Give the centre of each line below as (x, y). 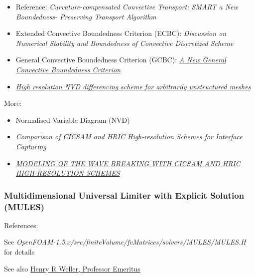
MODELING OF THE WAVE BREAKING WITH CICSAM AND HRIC (128, 163)
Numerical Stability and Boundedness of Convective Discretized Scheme (125, 43)
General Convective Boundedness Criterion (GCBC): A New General (121, 60)
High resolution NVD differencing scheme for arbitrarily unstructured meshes (133, 86)
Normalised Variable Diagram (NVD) (73, 120)
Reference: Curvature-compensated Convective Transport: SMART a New (127, 6)
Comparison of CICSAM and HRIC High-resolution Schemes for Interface (129, 137)
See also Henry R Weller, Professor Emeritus (72, 268)
